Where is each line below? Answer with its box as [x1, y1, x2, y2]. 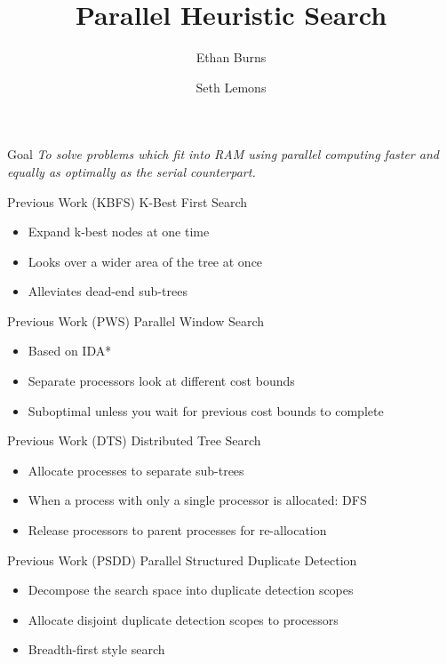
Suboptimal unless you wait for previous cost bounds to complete [28, 401, 384, 420]
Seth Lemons [196, 77, 267, 96]
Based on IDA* [28, 341, 112, 360]
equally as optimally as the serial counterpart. [7, 162, 256, 180]
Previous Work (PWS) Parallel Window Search [7, 311, 265, 330]
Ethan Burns [196, 48, 267, 67]
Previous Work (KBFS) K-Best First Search [7, 192, 248, 211]
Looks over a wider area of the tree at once [28, 252, 263, 270]
